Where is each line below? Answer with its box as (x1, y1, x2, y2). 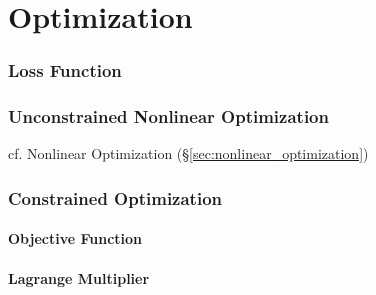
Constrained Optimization (8, 185, 223, 210)
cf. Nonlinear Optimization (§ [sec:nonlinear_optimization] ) (8, 143, 369, 164)
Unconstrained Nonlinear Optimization (8, 104, 329, 129)
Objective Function (8, 228, 143, 249)
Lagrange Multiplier (8, 267, 150, 288)
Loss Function (8, 58, 122, 83)
